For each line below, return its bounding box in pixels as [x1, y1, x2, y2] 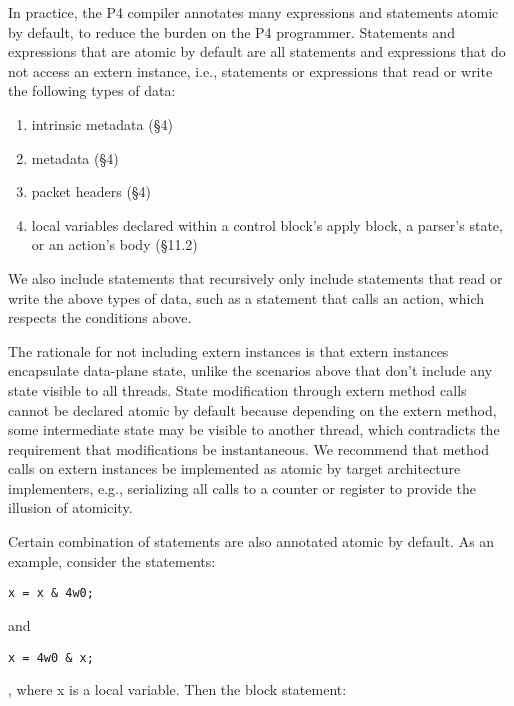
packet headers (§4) [31, 181, 152, 202]
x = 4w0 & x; [8, 650, 94, 665]
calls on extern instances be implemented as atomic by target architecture [8, 458, 461, 479]
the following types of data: [8, 80, 176, 101]
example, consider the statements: [8, 550, 216, 571]
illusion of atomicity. [8, 497, 133, 518]
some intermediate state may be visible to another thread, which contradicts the [8, 419, 500, 440]
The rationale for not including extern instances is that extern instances [8, 340, 449, 361]
